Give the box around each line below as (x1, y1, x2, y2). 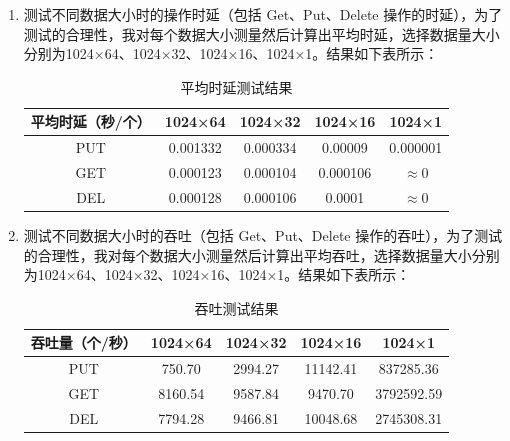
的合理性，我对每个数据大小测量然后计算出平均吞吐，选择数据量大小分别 (23, 244, 500, 265)
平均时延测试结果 (180, 76, 293, 97)
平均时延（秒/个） (30, 111, 151, 132)
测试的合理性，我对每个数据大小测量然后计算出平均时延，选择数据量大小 (23, 23, 500, 44)
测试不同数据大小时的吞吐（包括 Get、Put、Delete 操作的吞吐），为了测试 (23, 225, 503, 245)
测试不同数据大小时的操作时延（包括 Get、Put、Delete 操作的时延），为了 (23, 4, 503, 24)
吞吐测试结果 (194, 297, 279, 318)
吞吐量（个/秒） (30, 332, 137, 353)
